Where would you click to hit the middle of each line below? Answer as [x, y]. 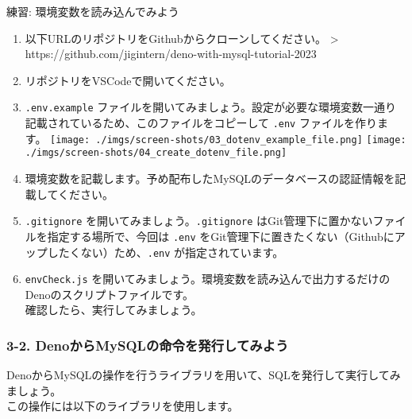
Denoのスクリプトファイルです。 [110, 294]
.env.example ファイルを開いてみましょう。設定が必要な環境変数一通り [211, 107]
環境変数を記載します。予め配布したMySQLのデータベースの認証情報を [210, 178]
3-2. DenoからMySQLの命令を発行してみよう [148, 345]
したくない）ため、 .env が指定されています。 [166, 252]
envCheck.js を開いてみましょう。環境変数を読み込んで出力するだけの [208, 279]
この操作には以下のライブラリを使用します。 [123, 406]
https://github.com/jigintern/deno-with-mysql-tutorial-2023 [171, 54]
